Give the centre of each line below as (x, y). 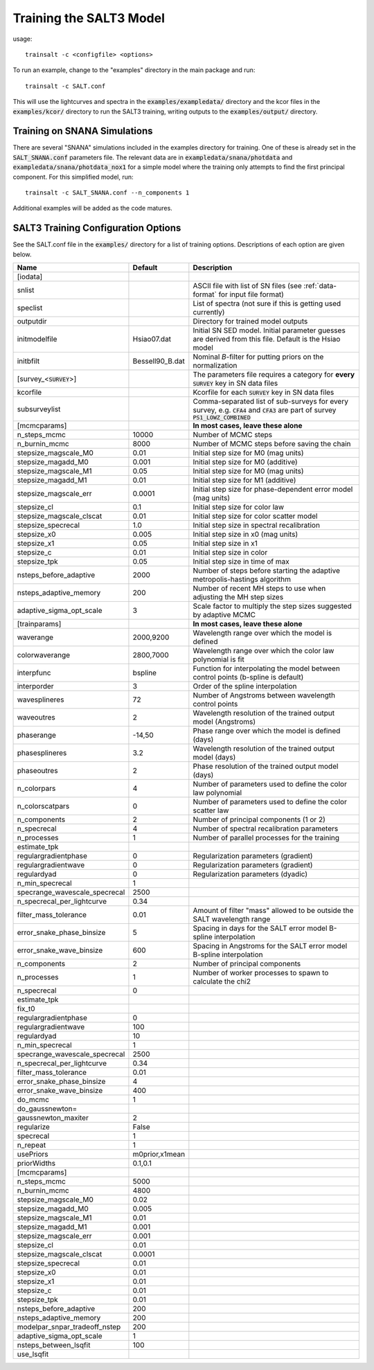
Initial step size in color (230, 553)
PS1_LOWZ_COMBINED (222, 418)
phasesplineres (42, 753)
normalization (215, 366)
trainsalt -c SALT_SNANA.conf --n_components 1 (107, 193)
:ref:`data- (320, 286)
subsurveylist (39, 409)
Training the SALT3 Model (89, 18)
